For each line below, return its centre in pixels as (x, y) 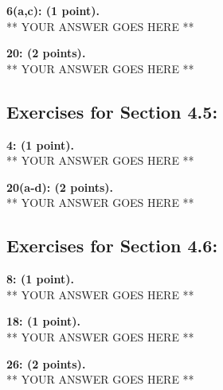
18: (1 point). (43, 321)
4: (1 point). (40, 144)
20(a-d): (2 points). (60, 187)
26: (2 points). (46, 363)
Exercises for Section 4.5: (112, 111)
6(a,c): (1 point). (53, 10)
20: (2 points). (46, 53)
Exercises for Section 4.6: (112, 246)
